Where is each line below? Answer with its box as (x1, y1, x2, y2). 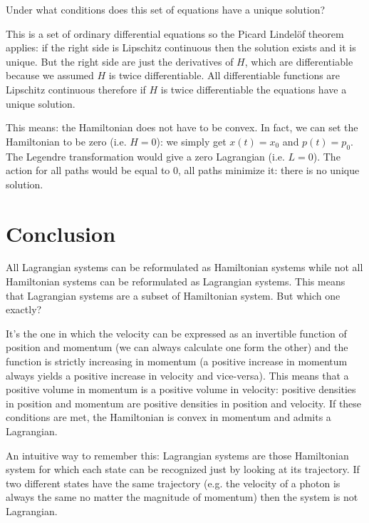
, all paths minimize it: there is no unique (178, 163, 360, 178)
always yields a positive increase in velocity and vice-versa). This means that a (6, 367, 349, 382)
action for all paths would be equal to (6, 163, 170, 178)
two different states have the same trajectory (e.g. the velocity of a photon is (6, 475, 341, 490)
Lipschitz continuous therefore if (6, 81, 146, 96)
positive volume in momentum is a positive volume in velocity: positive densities (6, 382, 356, 397)
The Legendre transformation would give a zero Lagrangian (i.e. (6, 148, 285, 163)
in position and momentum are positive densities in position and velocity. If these (6, 395, 362, 410)
